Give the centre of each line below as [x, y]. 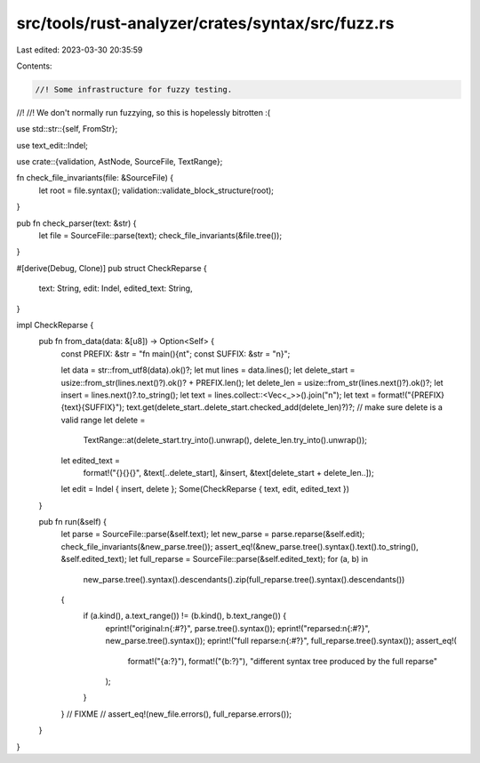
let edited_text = [90, 460]
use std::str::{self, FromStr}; [67, 129]
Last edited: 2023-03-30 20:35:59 [80, 50]
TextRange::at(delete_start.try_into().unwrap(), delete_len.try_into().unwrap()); [225, 440]
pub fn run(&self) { [72, 522]
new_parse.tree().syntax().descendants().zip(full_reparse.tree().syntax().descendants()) [244, 579]
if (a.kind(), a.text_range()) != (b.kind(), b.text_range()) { [185, 616]
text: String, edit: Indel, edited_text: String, [116, 288]
